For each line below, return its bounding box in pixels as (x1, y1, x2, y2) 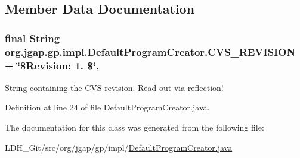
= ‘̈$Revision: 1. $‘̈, (5, 58, 100, 72)
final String (5, 30, 60, 45)
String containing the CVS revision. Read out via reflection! (5, 81, 224, 93)
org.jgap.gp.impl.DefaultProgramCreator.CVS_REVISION (5, 44, 296, 59)
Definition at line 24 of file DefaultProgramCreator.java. (5, 101, 210, 113)
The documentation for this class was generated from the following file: (5, 121, 264, 134)
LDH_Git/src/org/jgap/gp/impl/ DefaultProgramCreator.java (5, 141, 233, 153)
